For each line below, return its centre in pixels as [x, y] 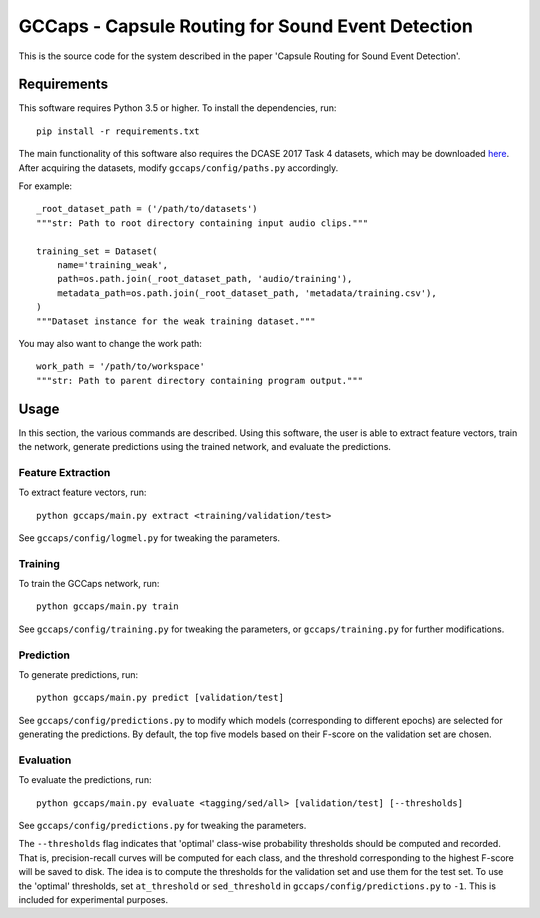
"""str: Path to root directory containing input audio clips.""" [202, 223]
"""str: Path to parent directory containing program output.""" [200, 380]
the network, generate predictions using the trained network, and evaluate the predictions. [205, 446]
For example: [45, 186]
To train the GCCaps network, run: [89, 584]
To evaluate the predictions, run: [85, 780]
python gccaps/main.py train [107, 606]
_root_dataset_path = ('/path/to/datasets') [147, 209]
